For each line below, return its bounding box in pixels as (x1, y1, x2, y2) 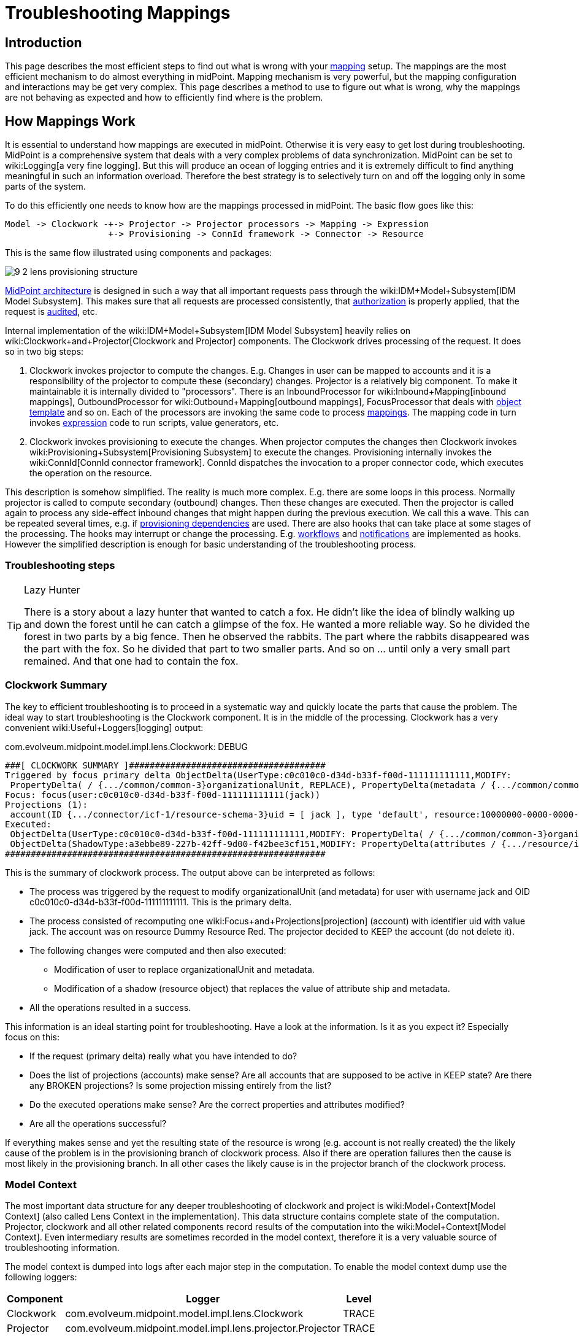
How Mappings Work (5, 113, 136, 129)
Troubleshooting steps (5, 559, 115, 572)
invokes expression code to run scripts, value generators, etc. (29, 417, 279, 428)
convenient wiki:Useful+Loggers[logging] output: (5, 722, 204, 733)
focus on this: (5, 1031, 60, 1042)
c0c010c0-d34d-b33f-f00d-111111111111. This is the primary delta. (29, 896, 292, 907)
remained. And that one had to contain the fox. (24, 654, 239, 667)
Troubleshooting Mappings (5, 2, 231, 23)
